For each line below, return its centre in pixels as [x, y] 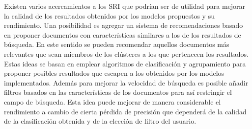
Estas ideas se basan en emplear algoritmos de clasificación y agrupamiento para [125, 63]
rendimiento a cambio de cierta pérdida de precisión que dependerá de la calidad [125, 111]
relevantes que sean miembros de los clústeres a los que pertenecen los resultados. [126, 54]
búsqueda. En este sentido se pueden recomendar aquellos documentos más [117, 44]
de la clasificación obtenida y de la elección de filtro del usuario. [100, 121]
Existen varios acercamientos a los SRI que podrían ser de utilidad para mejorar [125, 6]
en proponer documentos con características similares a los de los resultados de [123, 34]
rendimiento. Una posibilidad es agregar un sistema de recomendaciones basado [124, 25]
